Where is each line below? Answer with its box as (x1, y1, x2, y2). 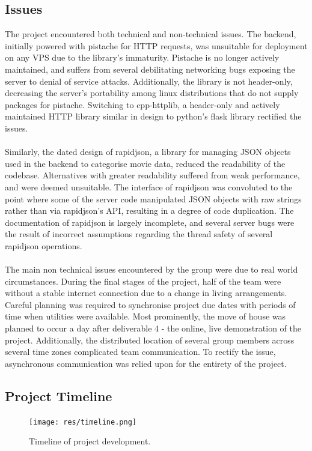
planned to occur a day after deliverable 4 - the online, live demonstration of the (5, 322, 301, 334)
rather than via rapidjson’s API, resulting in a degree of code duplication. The (5, 204, 294, 217)
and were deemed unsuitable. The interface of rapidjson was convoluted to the (5, 180, 293, 193)
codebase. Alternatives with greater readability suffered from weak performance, (5, 169, 300, 181)
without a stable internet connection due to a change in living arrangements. (5, 286, 287, 299)
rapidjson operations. (5, 239, 82, 252)
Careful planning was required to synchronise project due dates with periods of (5, 298, 296, 310)
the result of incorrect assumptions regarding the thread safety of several (5, 228, 273, 240)
